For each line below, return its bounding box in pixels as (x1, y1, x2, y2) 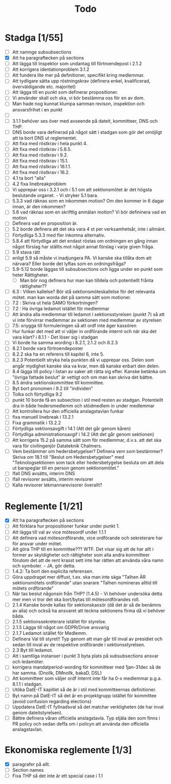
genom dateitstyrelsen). (12, 709, 62, 716)
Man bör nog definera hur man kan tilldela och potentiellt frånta (19, 277, 154, 283)
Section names (12, 767, 44, 773)
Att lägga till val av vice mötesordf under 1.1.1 (12, 529, 106, 535)
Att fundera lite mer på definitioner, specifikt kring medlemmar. (12, 72, 145, 79)
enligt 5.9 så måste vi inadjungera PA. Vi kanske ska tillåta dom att (12, 254, 152, 261)
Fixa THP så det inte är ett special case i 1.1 (12, 773, 103, 779)
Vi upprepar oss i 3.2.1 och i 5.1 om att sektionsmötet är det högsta (12, 187, 152, 193)
